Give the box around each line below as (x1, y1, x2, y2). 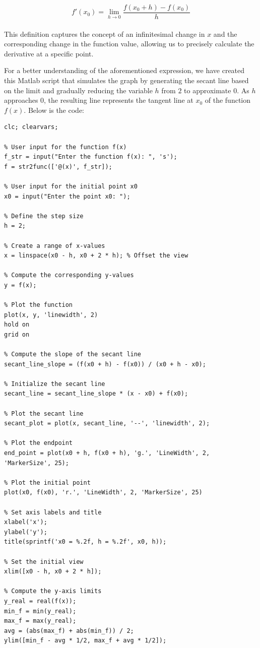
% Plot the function (4, 301, 73, 309)
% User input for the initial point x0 (4, 182, 138, 190)
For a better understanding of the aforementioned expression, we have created (4, 65, 245, 76)
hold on (4, 321, 30, 329)
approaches (4, 95, 38, 105)
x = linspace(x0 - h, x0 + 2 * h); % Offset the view (4, 252, 188, 260)
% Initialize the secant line (4, 380, 105, 387)
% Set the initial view (4, 558, 84, 565)
